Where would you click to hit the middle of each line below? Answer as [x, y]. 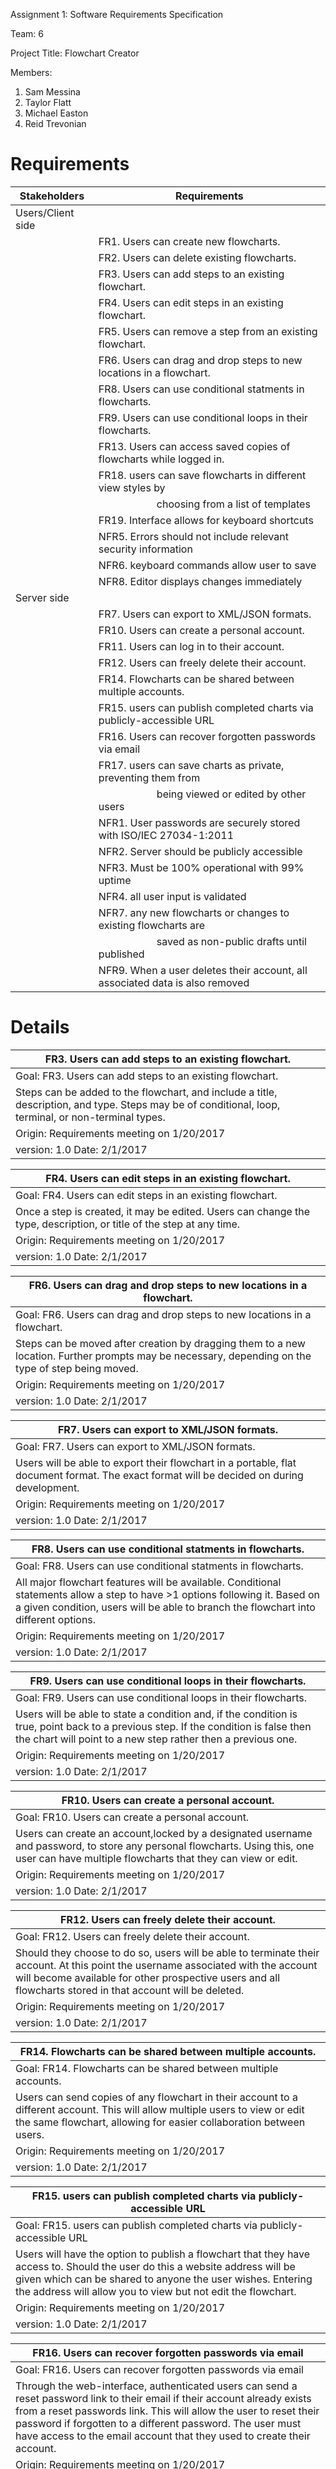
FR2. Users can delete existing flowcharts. [197, 257]
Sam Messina [52, 92]
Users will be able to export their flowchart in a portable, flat [156, 1462]
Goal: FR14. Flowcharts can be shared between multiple [147, 2068]
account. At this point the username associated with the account [166, 1965]
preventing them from [149, 777]
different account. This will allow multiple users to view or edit [160, 2109]
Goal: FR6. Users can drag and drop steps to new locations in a [163, 1314]
